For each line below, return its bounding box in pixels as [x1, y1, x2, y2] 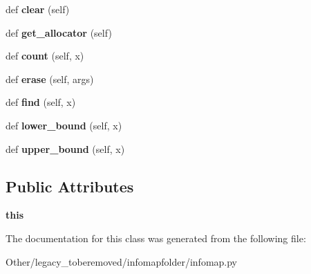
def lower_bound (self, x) [6, 118, 122, 132]
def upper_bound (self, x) [6, 141, 125, 156]
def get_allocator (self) [6, 25, 112, 39]
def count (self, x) [6, 48, 84, 63]
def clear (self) [6, 2, 70, 16]
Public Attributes [6, 175, 134, 197]
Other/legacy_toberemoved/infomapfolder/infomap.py [6, 254, 238, 268]
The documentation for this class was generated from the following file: [6, 230, 306, 245]
